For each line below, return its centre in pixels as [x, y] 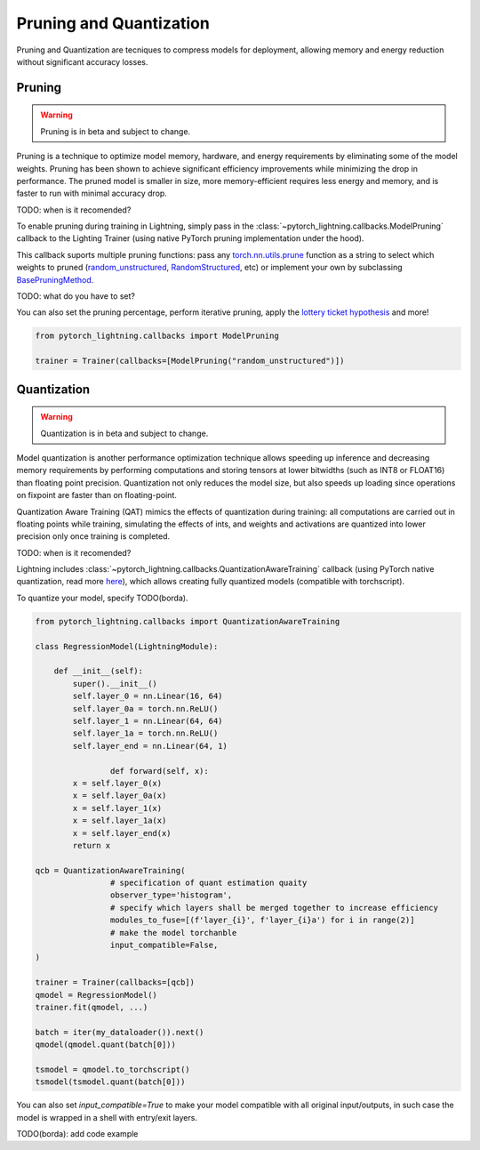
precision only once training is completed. [93, 536]
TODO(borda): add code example [77, 1134]
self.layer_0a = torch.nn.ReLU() [145, 708]
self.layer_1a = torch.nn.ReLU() [145, 733]
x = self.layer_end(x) [122, 833]
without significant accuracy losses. [82, 61]
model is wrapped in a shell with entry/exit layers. [107, 1117]
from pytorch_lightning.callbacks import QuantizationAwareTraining [188, 621]
